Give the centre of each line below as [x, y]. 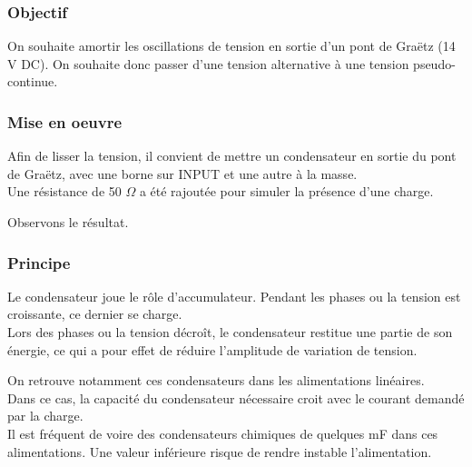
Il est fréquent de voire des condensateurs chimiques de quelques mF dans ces [223, 433]
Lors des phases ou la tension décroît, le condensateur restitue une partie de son [230, 332]
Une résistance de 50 [64, 191]
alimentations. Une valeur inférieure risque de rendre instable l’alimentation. [220, 451]
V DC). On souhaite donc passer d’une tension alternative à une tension [208, 63]
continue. [33, 81]
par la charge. [45, 416]
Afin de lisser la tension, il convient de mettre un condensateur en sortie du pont [232, 156]
